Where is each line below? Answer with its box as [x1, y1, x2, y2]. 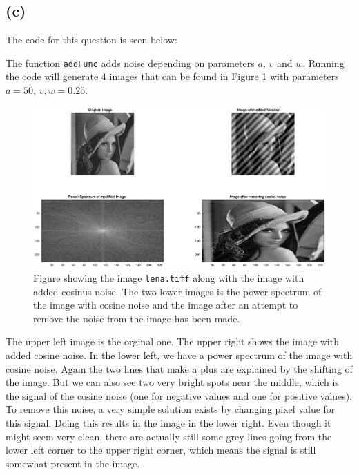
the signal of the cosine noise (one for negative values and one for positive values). [6, 388, 353, 403]
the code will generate [6, 69, 99, 84]
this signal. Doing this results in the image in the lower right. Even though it [6, 415, 331, 429]
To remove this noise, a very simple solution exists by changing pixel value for [6, 402, 336, 416]
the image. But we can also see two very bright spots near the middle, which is [6, 375, 339, 389]
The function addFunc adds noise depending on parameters [6, 55, 255, 70]
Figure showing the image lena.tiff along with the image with [33, 270, 304, 284]
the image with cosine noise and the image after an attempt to [33, 298, 298, 312]
